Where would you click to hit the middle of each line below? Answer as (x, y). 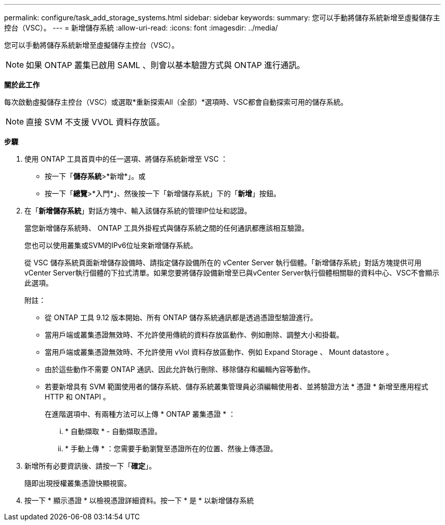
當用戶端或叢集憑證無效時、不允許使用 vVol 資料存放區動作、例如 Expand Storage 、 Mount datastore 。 (219, 352)
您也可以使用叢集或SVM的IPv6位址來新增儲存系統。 (111, 245)
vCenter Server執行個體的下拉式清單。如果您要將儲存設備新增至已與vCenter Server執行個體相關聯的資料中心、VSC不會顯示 (232, 273)
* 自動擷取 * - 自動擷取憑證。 (114, 431)
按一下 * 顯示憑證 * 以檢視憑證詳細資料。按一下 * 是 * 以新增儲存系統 (139, 500)
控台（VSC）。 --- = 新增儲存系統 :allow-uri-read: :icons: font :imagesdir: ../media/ (141, 28)
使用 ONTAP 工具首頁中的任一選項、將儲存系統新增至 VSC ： (126, 159)
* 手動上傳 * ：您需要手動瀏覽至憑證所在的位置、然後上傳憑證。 (171, 449)
